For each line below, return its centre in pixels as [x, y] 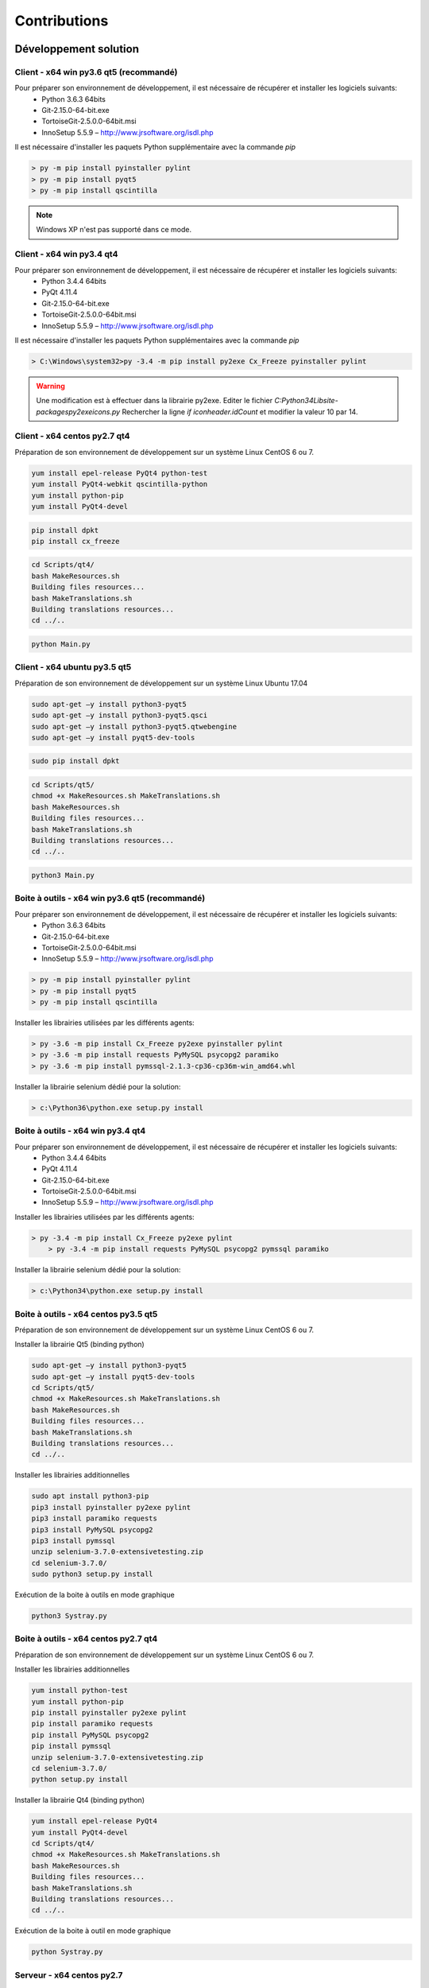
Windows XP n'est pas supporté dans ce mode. [114, 230]
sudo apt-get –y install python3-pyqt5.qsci [120, 715]
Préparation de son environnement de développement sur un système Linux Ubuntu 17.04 [161, 683]
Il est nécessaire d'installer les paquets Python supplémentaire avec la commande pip [155, 147]
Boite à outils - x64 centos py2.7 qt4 [86, 1639]
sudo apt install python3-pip [90, 1496]
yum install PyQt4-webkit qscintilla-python [120, 484]
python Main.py [61, 645]
